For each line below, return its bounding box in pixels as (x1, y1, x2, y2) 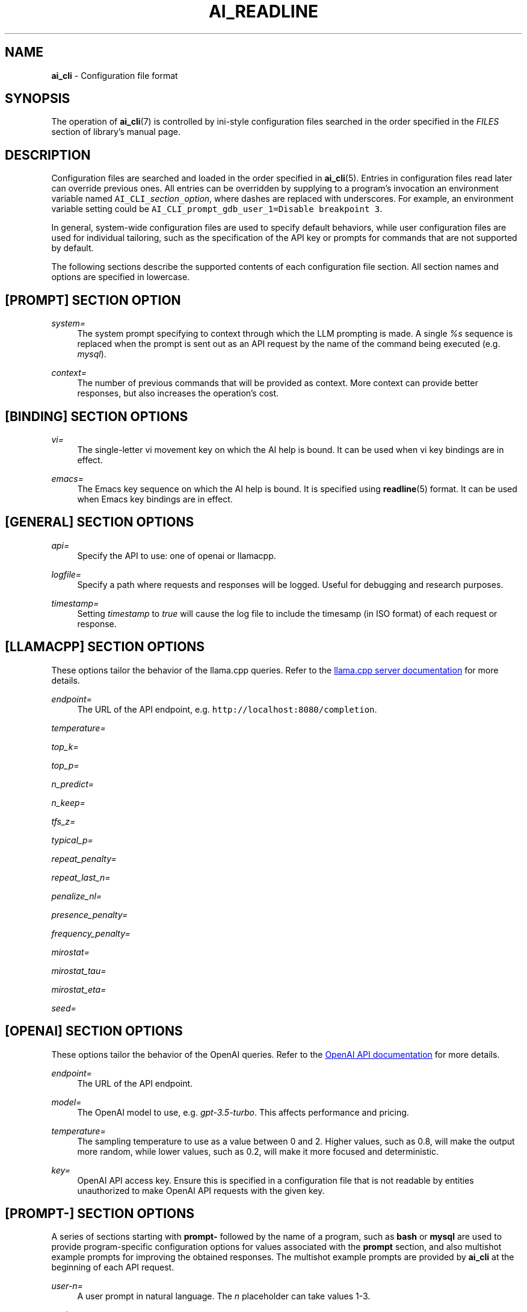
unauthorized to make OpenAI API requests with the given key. (77, 1185, 325, 1196)
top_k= (51, 741, 79, 752)
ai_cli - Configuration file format (51, 70, 178, 81)
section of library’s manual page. (51, 127, 180, 137)
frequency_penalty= (51, 928, 131, 939)
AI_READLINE (208, 1, 319, 22)
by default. (51, 243, 94, 254)
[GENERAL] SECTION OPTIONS (5, 514, 194, 530)
